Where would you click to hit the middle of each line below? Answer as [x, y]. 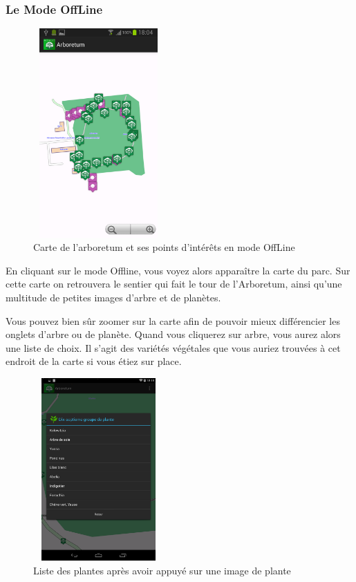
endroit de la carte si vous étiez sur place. [94, 361]
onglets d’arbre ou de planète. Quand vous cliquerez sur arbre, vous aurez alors [173, 334]
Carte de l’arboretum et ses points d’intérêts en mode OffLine [164, 247]
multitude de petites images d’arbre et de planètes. [113, 297]
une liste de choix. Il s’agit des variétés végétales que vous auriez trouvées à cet [173, 347]
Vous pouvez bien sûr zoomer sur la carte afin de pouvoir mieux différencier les [173, 320]
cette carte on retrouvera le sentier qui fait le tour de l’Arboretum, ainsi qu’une [174, 284]
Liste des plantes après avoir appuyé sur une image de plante [162, 571]
